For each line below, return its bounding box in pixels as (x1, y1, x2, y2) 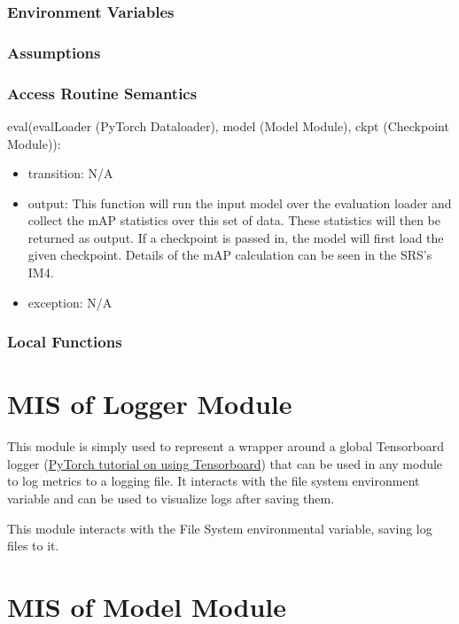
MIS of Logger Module (7, 386, 292, 422)
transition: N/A (27, 164, 113, 183)
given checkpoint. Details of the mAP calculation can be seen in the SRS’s (27, 246, 432, 264)
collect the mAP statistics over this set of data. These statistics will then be (27, 211, 440, 230)
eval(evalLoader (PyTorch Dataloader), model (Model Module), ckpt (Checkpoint (7, 116, 449, 135)
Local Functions (7, 331, 122, 353)
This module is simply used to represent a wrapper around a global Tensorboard (7, 437, 445, 456)
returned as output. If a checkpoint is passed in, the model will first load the (27, 228, 444, 246)
